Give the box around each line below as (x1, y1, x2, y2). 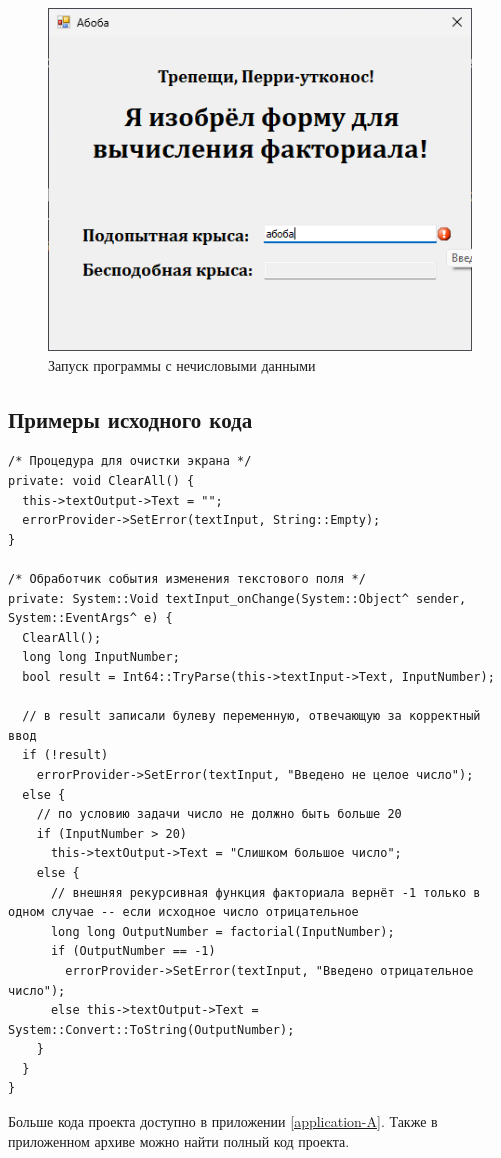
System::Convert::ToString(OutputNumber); (8, 1022, 295, 1037)
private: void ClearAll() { (8, 474, 195, 489)
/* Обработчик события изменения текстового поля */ (8, 572, 366, 587)
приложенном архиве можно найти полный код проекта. (8, 1130, 350, 1151)
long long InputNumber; (22, 650, 180, 665)
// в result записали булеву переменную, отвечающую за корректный (22, 709, 481, 724)
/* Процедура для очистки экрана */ (8, 454, 252, 469)
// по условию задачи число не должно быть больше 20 (36, 807, 402, 822)
